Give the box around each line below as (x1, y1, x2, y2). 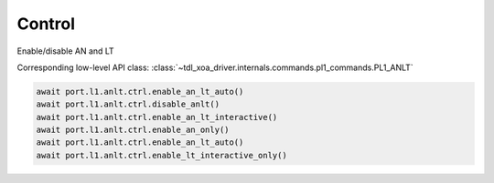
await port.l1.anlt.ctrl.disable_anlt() (36, 99, 220, 109)
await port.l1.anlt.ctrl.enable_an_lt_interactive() (36, 112, 278, 122)
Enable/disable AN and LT (16, 46, 114, 56)
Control (16, 14, 76, 34)
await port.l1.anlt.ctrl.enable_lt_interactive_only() (36, 150, 287, 160)
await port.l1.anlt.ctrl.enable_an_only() (36, 125, 230, 136)
